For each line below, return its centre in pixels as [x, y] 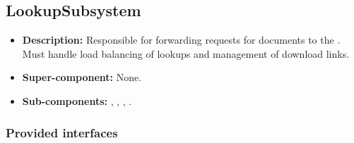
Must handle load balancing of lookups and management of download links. [186, 53]
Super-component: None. [82, 77]
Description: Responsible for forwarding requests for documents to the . [181, 40]
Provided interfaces [62, 132]
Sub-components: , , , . [77, 100]
